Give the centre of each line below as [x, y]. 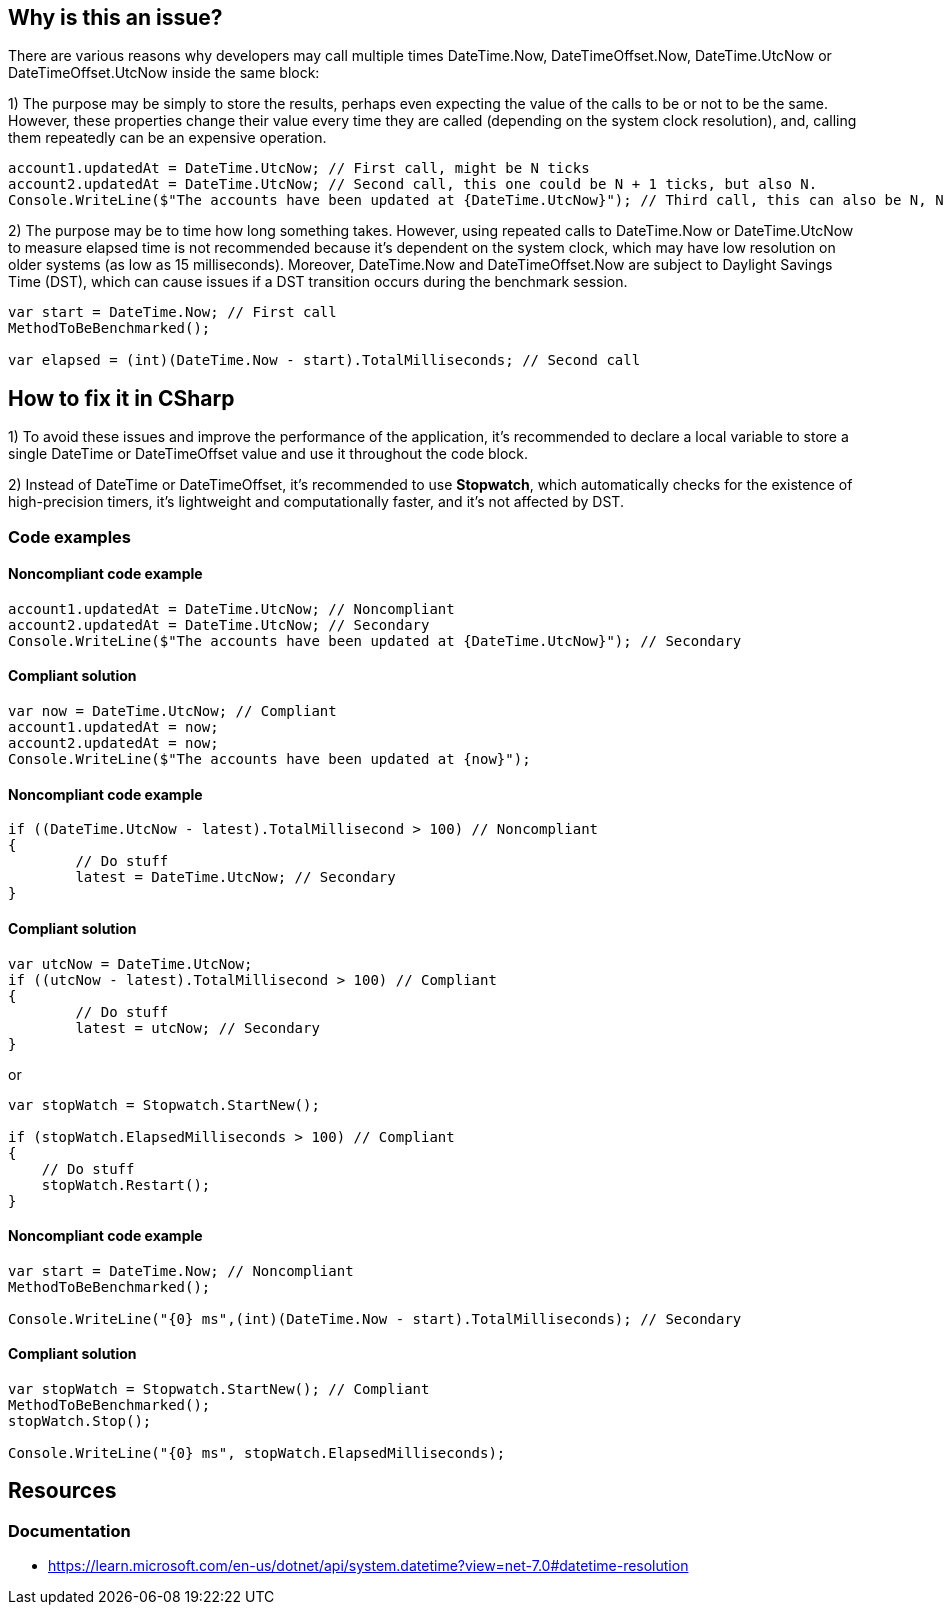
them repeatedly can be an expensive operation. [167, 138]
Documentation [69, 1530]
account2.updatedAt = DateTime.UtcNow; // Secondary [219, 624]
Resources [62, 1491]
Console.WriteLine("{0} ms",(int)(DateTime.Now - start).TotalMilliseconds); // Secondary [375, 1318]
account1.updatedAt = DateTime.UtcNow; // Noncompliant [231, 608]
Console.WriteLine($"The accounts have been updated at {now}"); [269, 759]
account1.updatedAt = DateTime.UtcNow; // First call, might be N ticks [299, 168]
